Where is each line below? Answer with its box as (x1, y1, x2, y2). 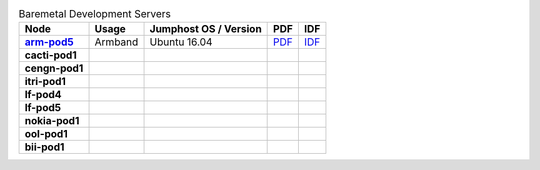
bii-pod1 (24, 140, 65, 154)
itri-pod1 (24, 75, 67, 89)
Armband (94, 35, 139, 49)
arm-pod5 (24, 35, 74, 49)
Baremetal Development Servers (18, 7, 172, 21)
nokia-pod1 (24, 114, 80, 128)
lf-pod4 (24, 88, 62, 102)
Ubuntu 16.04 (149, 35, 213, 49)
